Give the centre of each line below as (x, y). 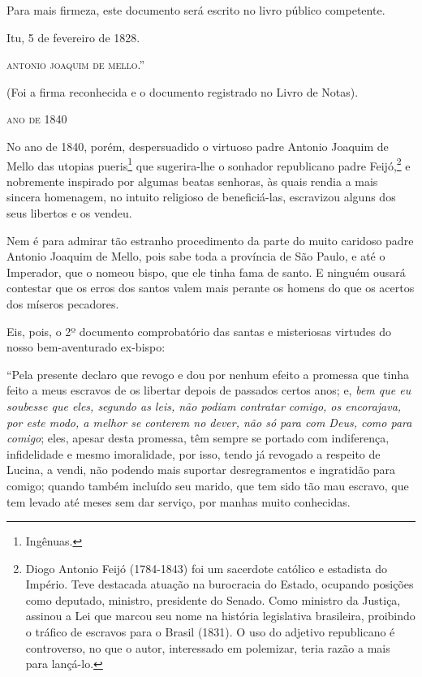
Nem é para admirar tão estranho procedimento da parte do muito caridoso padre (210, 240)
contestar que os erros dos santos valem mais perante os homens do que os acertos (211, 288)
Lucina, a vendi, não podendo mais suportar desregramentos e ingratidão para (201, 470)
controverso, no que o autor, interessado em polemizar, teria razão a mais (208, 647)
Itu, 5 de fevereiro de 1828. (73, 37)
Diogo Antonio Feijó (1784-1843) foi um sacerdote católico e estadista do (206, 568)
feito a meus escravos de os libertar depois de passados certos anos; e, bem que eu (209, 390)
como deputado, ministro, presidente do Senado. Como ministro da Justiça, (213, 599)
